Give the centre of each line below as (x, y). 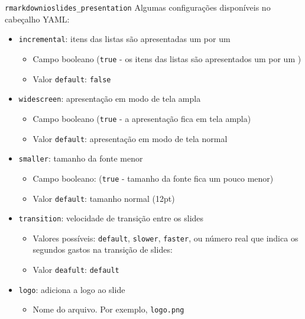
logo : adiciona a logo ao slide (72, 289)
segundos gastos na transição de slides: (103, 249)
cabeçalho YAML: (37, 19)
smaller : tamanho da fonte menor (81, 158)
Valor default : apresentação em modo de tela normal (130, 138)
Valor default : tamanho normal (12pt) (104, 198)
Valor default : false (72, 78)
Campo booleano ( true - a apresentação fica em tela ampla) (142, 118)
